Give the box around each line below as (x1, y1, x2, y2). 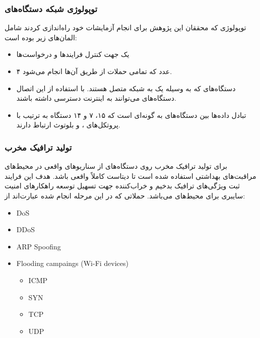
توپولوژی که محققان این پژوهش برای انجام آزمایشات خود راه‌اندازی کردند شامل (5, 22, 246, 33)
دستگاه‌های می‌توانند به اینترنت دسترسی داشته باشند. (16, 93, 176, 103)
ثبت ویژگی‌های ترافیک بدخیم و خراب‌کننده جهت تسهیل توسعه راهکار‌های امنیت (5, 180, 240, 191)
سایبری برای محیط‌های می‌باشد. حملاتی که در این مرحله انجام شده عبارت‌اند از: (5, 190, 245, 200)
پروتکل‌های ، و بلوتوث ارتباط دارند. (16, 119, 120, 130)
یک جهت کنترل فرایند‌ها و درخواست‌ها (16, 49, 129, 59)
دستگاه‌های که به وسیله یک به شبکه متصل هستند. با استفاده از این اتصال (16, 83, 236, 93)
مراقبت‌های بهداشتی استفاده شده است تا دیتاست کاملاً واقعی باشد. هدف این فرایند (5, 170, 256, 181)
